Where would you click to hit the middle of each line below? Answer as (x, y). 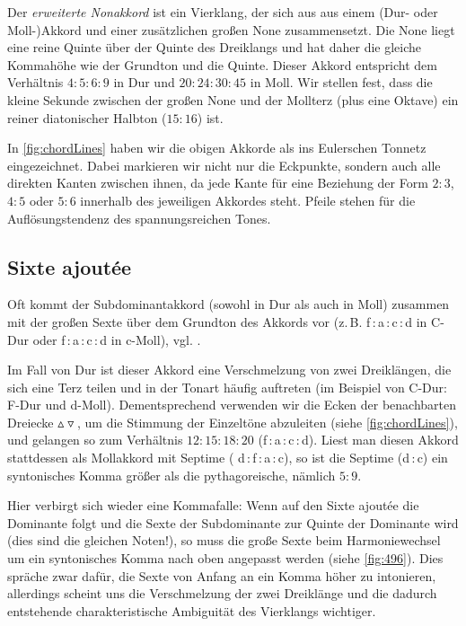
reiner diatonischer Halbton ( (87, 117)
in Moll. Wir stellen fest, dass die (341, 82)
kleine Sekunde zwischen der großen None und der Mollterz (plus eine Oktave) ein (233, 99)
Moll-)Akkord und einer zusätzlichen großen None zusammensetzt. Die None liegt (231, 29)
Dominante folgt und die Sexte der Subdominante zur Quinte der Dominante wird (233, 522)
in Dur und (144, 82)
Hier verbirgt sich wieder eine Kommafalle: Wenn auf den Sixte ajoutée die (213, 505)
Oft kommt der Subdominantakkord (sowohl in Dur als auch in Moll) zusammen (229, 304)
